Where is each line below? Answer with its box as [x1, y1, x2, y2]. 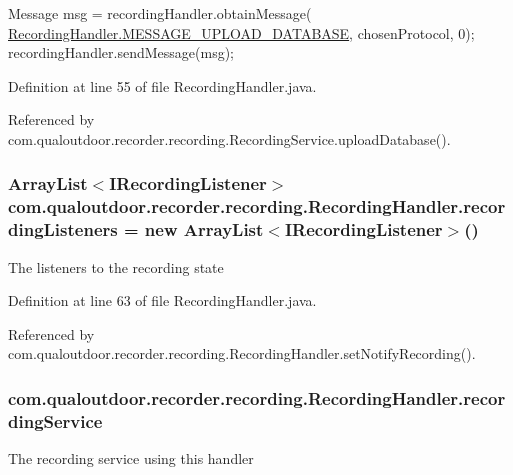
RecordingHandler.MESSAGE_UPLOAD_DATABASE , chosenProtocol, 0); [8, 22, 475, 43]
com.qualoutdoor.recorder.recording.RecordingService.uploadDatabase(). [8, 128, 451, 149]
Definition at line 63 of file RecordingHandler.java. [8, 290, 317, 311]
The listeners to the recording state [8, 256, 224, 277]
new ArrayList [144, 217, 264, 242]
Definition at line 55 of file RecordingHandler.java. [8, 75, 317, 96]
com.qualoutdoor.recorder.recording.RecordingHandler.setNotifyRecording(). [8, 343, 476, 364]
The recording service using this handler [8, 448, 254, 469]
